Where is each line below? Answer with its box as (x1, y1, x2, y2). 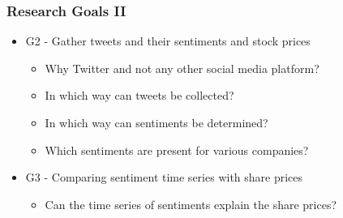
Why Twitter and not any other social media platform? (45, 59, 319, 76)
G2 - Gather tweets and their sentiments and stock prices (25, 32, 311, 49)
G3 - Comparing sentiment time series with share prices (25, 169, 303, 186)
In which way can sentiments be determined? (45, 114, 268, 130)
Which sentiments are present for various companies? (45, 141, 309, 158)
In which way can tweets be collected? (45, 87, 234, 104)
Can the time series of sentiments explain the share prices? (45, 195, 337, 212)
